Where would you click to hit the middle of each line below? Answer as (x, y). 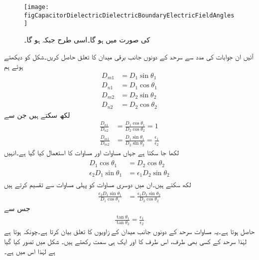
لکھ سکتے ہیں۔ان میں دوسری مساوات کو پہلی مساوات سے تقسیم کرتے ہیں (98, 184)
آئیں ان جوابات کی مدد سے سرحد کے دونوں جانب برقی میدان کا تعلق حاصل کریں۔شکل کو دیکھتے (129, 56)
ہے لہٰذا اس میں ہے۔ (30, 251)
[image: (37, 7)
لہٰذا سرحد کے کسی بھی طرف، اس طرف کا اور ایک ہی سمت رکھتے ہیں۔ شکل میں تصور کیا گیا (125, 241)
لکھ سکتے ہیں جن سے (37, 115)
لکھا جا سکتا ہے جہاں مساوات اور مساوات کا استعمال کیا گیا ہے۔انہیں (92, 152)
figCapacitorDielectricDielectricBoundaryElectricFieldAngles (129, 15)
